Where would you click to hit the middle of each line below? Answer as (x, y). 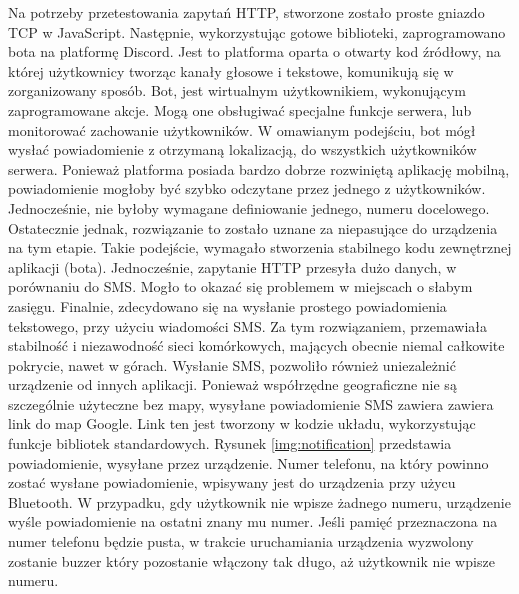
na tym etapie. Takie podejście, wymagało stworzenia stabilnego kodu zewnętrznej (260, 247)
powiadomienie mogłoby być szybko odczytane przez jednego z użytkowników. (247, 188)
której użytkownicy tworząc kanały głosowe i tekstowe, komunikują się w (231, 70)
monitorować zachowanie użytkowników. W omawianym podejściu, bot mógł (242, 129)
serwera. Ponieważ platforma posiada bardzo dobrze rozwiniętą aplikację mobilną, (259, 168)
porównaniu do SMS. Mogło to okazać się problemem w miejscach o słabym (240, 286)
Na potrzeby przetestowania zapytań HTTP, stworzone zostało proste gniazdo (246, 12)
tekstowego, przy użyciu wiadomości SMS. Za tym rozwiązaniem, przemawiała (247, 325)
